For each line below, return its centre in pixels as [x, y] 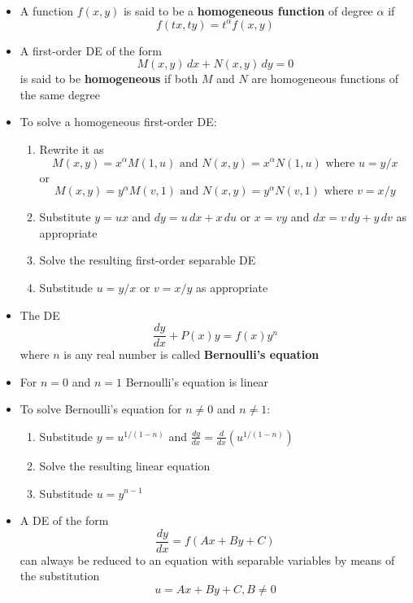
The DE [40, 315]
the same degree [60, 94]
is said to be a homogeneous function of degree [248, 11]
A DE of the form [64, 520]
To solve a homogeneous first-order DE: [118, 122]
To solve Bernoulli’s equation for [101, 409]
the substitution [60, 576]
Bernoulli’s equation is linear [197, 381]
